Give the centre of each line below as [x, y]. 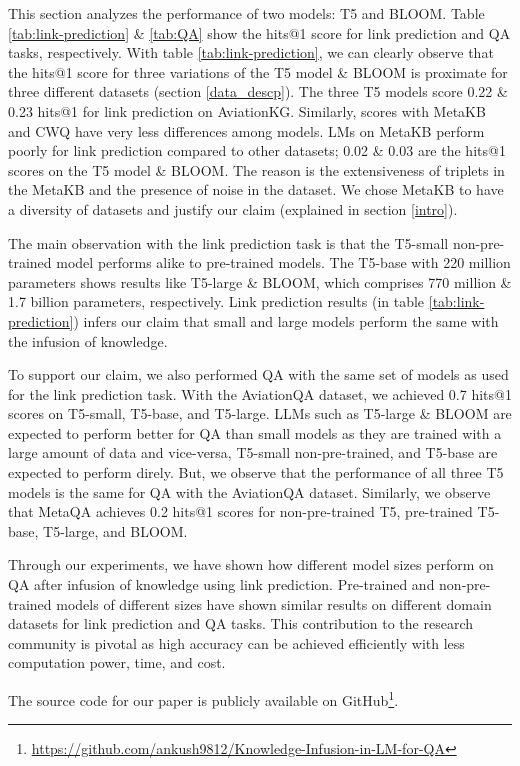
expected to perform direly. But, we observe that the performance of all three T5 [256, 472]
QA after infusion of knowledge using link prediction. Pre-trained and [221, 584]
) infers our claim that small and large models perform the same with [286, 320]
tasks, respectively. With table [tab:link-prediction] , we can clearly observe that [251, 52]
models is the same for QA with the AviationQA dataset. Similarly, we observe [249, 491]
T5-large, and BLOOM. [115, 530]
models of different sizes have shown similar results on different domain [274, 603]
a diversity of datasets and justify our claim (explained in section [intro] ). [233, 208]
